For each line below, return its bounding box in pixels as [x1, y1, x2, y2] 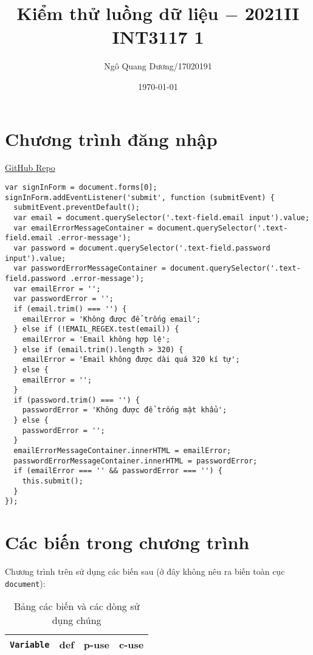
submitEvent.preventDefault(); [13, 203, 140, 212]
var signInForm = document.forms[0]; [5, 183, 157, 192]
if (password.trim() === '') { [13, 395, 140, 404]
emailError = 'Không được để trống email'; [22, 314, 201, 324]
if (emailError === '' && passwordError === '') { [13, 466, 222, 476]
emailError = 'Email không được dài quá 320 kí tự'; [22, 355, 240, 364]
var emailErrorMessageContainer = [13, 223, 153, 232]
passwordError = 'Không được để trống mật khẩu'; [22, 406, 227, 415]
